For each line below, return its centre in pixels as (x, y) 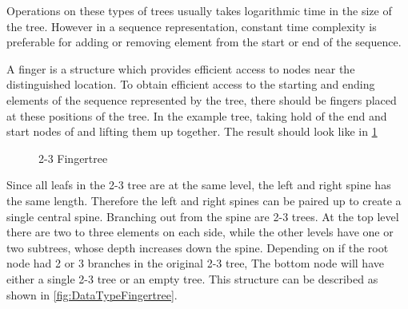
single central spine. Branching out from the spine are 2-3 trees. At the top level (203, 216)
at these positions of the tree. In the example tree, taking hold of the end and (197, 115)
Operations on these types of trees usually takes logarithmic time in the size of (199, 10)
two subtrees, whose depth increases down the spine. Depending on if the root (198, 247)
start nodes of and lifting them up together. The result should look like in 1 (192, 131)
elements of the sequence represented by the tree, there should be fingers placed (202, 99)
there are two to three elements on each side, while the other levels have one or (200, 232)
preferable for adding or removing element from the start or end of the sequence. (204, 42)
